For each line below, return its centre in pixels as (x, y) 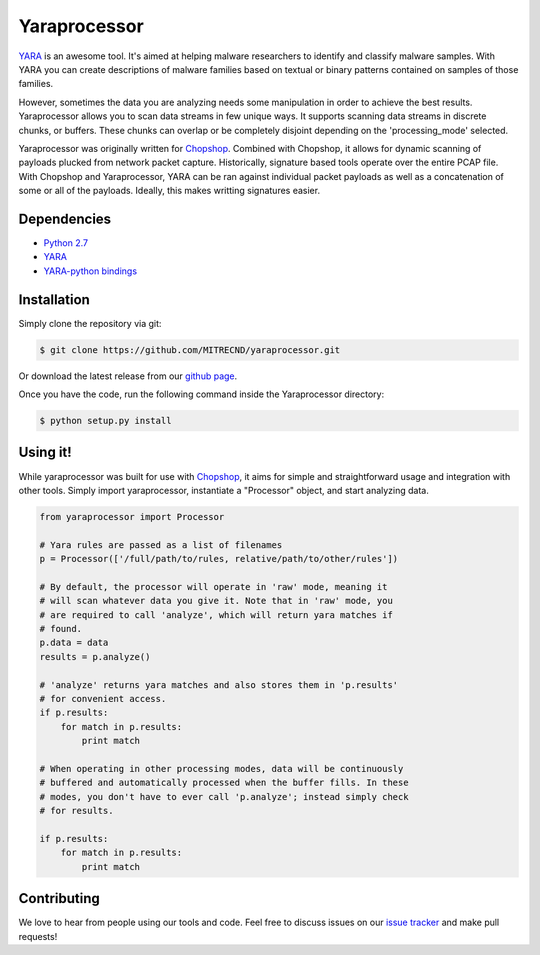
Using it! (45, 452)
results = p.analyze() (95, 656)
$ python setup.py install (105, 420)
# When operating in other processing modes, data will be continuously (221, 768)
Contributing (59, 898)
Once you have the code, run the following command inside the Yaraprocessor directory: (201, 394)
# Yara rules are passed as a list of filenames (161, 544)
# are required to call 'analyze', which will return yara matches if (216, 614)
